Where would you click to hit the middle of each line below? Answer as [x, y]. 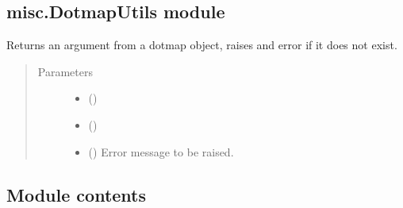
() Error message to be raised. [161, 151]
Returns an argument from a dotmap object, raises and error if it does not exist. [202, 45]
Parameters [65, 71]
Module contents [77, 194]
